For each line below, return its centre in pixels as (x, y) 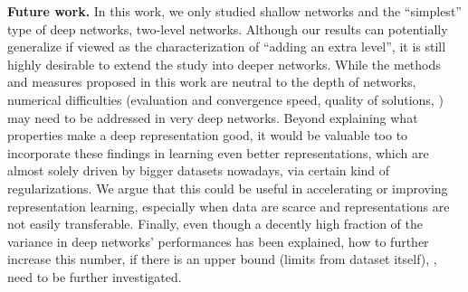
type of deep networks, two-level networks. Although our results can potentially (228, 28)
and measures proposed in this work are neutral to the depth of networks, (212, 82)
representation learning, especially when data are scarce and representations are (229, 206)
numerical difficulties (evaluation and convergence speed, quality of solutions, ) (225, 99)
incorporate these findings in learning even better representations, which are (218, 152)
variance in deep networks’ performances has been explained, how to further (218, 241)
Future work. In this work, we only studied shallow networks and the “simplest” (234, 11)
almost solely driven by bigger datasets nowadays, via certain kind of (199, 170)
